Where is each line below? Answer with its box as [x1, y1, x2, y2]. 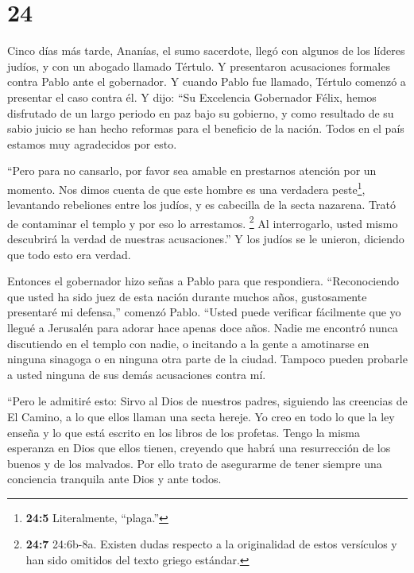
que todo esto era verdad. [7, 246, 131, 262]
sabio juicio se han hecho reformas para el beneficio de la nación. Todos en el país [7, 120, 404, 137]
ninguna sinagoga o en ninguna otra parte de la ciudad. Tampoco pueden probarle [7, 350, 408, 367]
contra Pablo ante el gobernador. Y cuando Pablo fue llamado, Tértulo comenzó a [7, 73, 406, 90]
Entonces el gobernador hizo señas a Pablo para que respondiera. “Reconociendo [7, 273, 400, 289]
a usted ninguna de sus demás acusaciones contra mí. [7, 366, 266, 382]
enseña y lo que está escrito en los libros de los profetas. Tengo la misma [7, 424, 360, 440]
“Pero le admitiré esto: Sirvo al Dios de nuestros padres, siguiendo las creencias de [7, 393, 408, 409]
